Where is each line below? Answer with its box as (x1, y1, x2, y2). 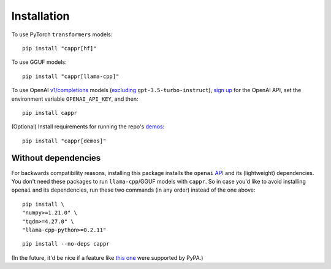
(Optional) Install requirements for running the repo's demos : (11, 123, 165, 130)
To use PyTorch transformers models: (11, 31, 113, 38)
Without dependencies (11, 153, 101, 163)
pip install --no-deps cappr (22, 240, 110, 248)
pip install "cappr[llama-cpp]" (22, 72, 120, 80)
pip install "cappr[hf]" (22, 45, 97, 52)
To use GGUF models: (11, 58, 67, 66)
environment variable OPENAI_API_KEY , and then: (11, 95, 139, 103)
